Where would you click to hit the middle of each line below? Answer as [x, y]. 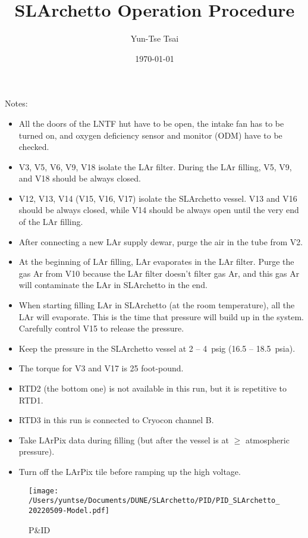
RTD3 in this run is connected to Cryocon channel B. [116, 420]
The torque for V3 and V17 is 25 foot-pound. [101, 368]
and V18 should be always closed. [80, 178]
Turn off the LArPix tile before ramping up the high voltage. [130, 471]
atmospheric [267, 440]
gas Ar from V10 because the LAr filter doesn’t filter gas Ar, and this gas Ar [159, 273]
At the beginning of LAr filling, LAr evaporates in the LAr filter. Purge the [156, 262]
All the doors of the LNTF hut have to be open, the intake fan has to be [151, 123]
